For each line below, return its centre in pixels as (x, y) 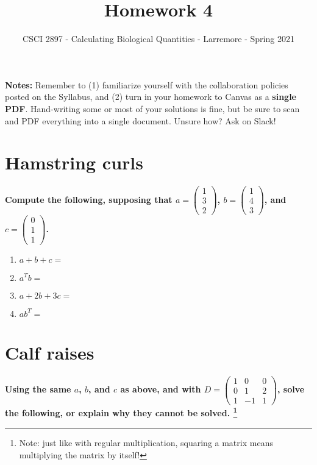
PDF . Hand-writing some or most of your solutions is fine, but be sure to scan (152, 108)
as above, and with (161, 389)
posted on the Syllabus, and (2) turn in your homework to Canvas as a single (151, 97)
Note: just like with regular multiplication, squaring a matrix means (146, 443)
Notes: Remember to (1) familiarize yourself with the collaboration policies (147, 84)
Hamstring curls (74, 162)
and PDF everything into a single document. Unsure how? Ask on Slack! (141, 120)
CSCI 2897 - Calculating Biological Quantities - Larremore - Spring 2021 (158, 39)
